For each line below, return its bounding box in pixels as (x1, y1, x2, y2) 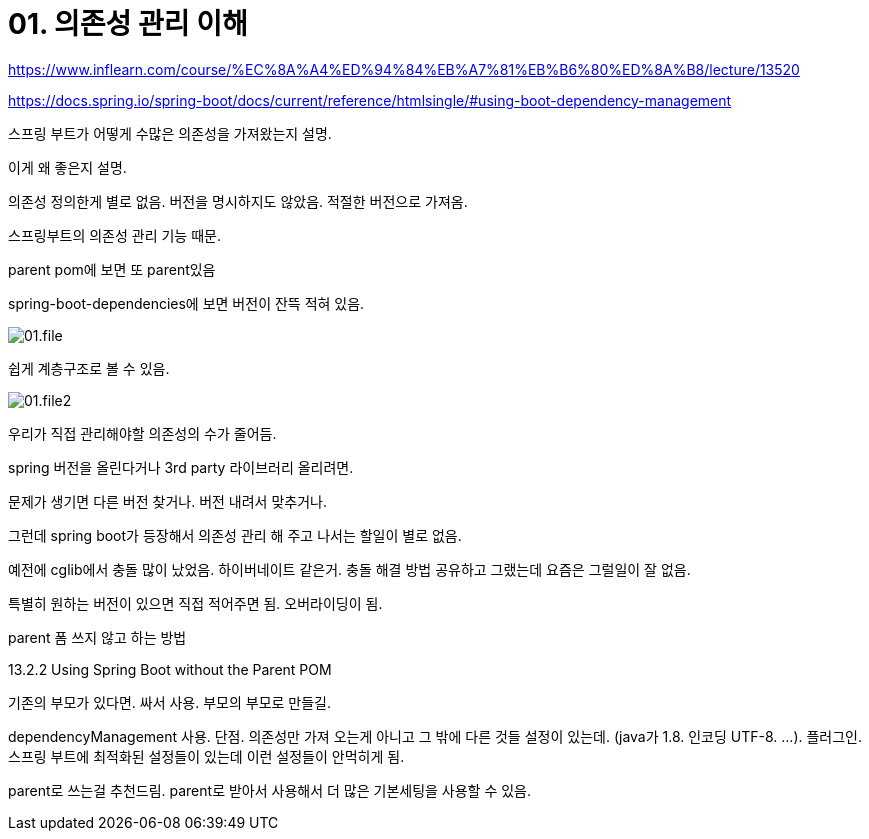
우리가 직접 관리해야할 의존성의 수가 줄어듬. (8, 424, 277, 442)
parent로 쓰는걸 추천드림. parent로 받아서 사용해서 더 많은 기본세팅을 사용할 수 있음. (8, 781, 532, 799)
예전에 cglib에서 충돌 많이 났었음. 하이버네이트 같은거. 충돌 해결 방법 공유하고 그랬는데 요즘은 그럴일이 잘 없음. (8, 560, 691, 578)
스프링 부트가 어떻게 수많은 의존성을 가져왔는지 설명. (8, 124, 332, 142)
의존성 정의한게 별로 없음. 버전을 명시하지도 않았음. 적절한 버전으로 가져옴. (8, 192, 468, 210)
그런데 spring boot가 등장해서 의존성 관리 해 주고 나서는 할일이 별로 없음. (8, 526, 462, 544)
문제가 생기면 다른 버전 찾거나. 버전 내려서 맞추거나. (8, 492, 327, 510)
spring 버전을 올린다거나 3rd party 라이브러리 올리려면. (8, 458, 354, 476)
